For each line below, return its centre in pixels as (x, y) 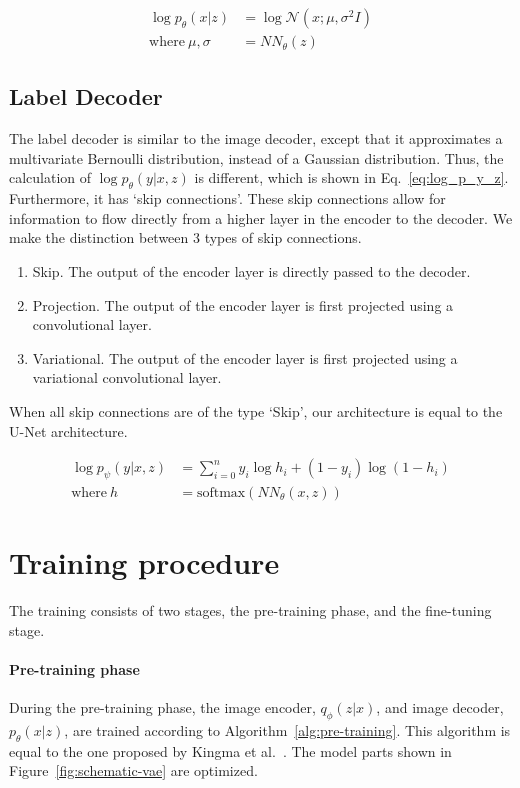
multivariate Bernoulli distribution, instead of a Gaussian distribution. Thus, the (256, 157)
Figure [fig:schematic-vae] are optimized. (133, 770)
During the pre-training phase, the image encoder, (162, 707)
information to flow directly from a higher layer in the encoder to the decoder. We (261, 217)
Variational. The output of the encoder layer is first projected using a (245, 357)
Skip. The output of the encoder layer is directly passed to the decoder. (251, 271)
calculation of (50, 177)
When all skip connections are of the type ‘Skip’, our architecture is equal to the (256, 411)
